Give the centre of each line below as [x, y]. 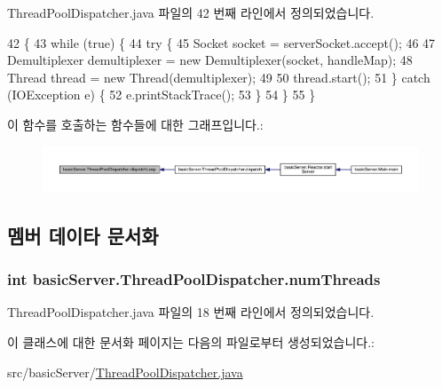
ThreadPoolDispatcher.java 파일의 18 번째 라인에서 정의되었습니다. [191, 312]
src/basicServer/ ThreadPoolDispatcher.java [125, 372]
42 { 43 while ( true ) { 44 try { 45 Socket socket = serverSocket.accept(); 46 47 [221, 42]
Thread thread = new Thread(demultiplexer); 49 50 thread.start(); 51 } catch [219, 77]
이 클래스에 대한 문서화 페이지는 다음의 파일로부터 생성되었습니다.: [191, 341]
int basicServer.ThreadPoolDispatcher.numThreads [194, 279]
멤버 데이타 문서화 [83, 235]
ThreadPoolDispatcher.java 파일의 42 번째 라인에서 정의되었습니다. [191, 12]
